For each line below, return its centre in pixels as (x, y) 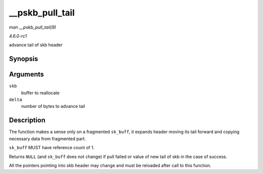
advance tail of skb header (36, 45)
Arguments (27, 75)
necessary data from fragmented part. (47, 139)
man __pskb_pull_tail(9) (33, 27)
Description (27, 120)
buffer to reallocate (40, 93)
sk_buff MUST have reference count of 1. (52, 148)
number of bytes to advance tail (53, 106)
